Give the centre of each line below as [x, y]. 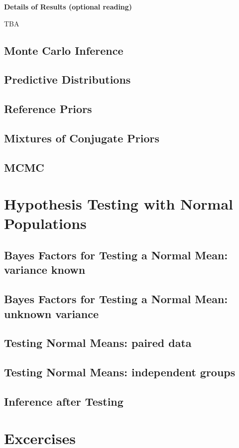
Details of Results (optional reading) [68, 6]
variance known [45, 270]
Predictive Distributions [67, 79]
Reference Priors [48, 109]
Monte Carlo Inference [64, 50]
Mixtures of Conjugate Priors [82, 138]
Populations [45, 223]
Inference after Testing [64, 401]
